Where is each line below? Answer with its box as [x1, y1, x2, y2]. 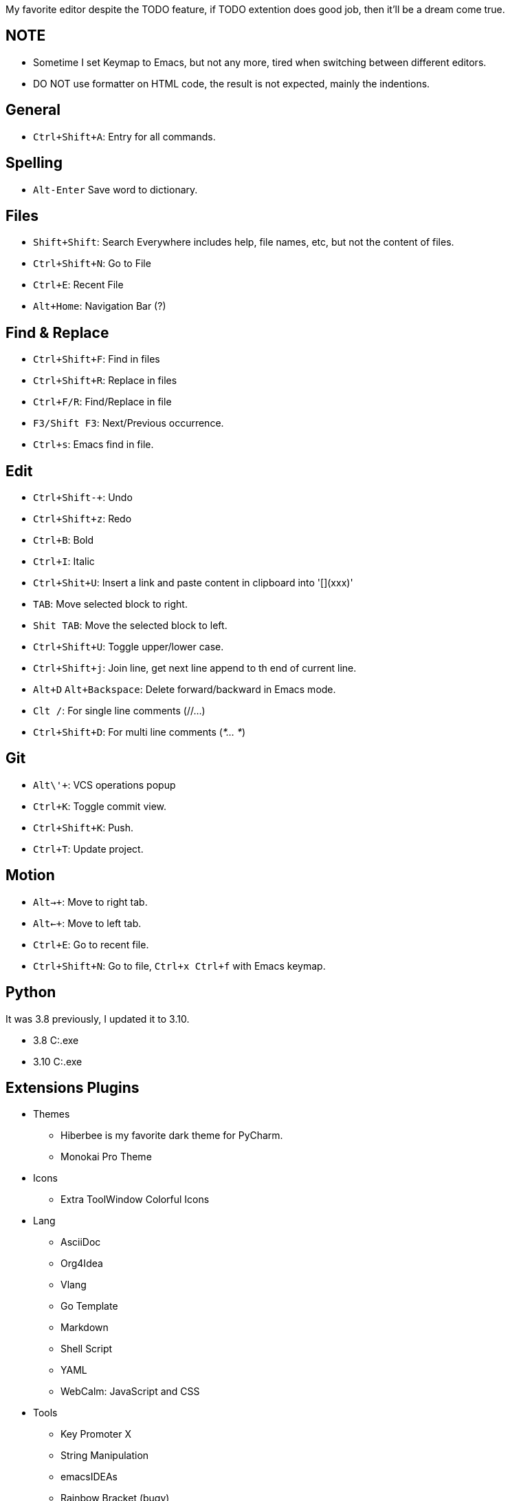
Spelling [5, 154, 63, 172]
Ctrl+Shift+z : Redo [33, 513, 132, 525]
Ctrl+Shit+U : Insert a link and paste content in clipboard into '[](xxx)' [33, 577, 353, 589]
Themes [33, 1108, 70, 1120]
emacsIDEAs [60, 1471, 118, 1483]
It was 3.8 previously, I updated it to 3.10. [5, 1012, 190, 1025]
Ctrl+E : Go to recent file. [33, 938, 149, 950]
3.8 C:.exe [33, 1034, 79, 1046]
